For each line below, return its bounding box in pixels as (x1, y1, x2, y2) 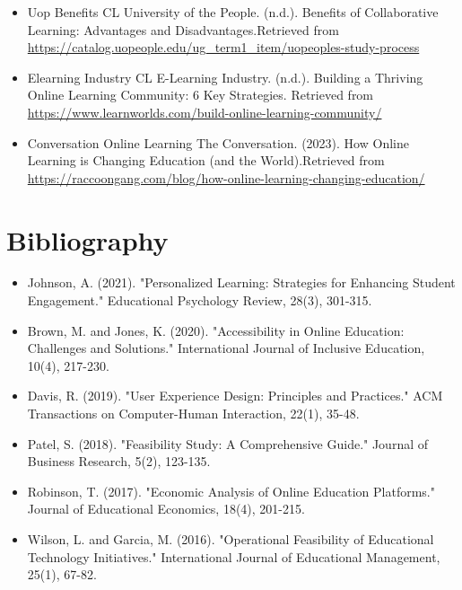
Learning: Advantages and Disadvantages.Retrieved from (27, 20, 339, 39)
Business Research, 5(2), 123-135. (27, 452, 211, 471)
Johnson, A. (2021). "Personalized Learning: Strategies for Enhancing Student (27, 273, 456, 292)
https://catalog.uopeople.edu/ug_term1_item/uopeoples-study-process (27, 38, 420, 57)
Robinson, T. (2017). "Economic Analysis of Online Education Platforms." (27, 481, 435, 500)
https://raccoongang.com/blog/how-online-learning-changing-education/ (27, 168, 425, 187)
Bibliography (6, 221, 169, 258)
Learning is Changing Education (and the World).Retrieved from (27, 151, 385, 170)
